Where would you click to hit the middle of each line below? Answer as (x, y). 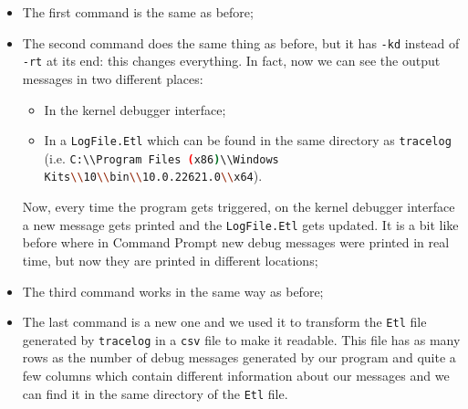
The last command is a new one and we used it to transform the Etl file (224, 322)
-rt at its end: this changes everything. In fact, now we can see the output (231, 61)
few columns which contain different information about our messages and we (236, 375)
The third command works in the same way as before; (173, 291)
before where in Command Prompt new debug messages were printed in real (236, 242)
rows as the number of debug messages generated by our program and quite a (239, 357)
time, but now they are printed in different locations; (170, 260)
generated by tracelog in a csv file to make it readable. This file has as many (241, 339)
